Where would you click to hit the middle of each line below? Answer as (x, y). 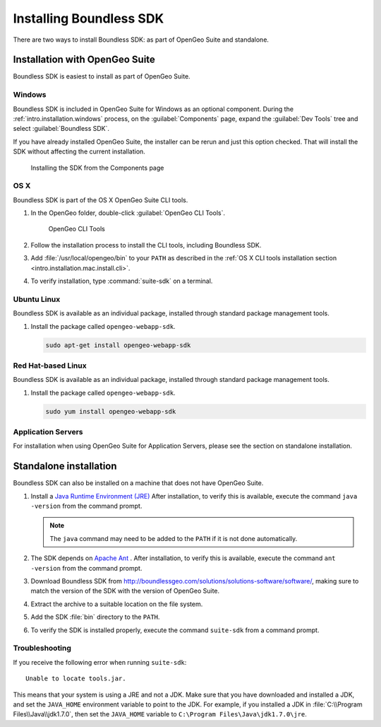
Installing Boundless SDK (89, 18)
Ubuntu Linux (37, 299)
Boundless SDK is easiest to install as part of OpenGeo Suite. (102, 76)
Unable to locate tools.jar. (76, 679)
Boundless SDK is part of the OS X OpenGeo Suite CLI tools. (101, 200)
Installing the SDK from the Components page (97, 168)
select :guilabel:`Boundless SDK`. (61, 129)
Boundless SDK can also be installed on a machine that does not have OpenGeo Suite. (138, 483)
